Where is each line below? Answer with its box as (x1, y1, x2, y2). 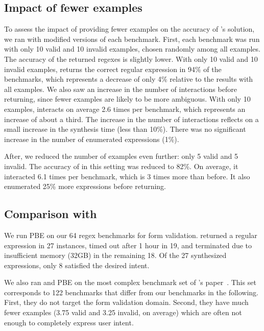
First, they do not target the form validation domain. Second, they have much (4, 297, 249, 308)
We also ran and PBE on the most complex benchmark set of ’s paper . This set (4, 277, 256, 288)
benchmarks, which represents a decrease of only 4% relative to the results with (4, 74, 253, 84)
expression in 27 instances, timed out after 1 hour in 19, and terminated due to (4, 240, 252, 250)
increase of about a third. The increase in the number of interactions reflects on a (4, 113, 259, 124)
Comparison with (4, 206, 97, 222)
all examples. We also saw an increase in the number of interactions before (4, 83, 237, 94)
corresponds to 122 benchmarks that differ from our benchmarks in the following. (4, 287, 258, 297)
